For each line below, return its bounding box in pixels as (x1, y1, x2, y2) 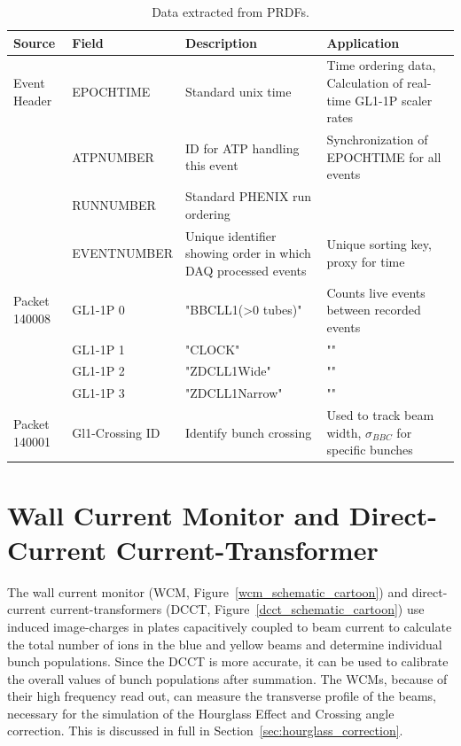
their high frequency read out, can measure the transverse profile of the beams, (7, 687, 436, 705)
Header (13, 90, 52, 109)
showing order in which (185, 244, 311, 262)
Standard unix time (185, 82, 292, 100)
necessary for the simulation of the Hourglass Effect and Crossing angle (7, 703, 395, 722)
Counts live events (326, 283, 426, 301)
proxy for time (326, 252, 405, 270)
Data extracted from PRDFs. (152, 3, 309, 20)
